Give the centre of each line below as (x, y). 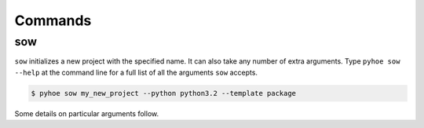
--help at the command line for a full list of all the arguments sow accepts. (136, 72)
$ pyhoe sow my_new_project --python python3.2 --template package (164, 93)
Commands (53, 20)
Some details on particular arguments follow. (87, 113)
